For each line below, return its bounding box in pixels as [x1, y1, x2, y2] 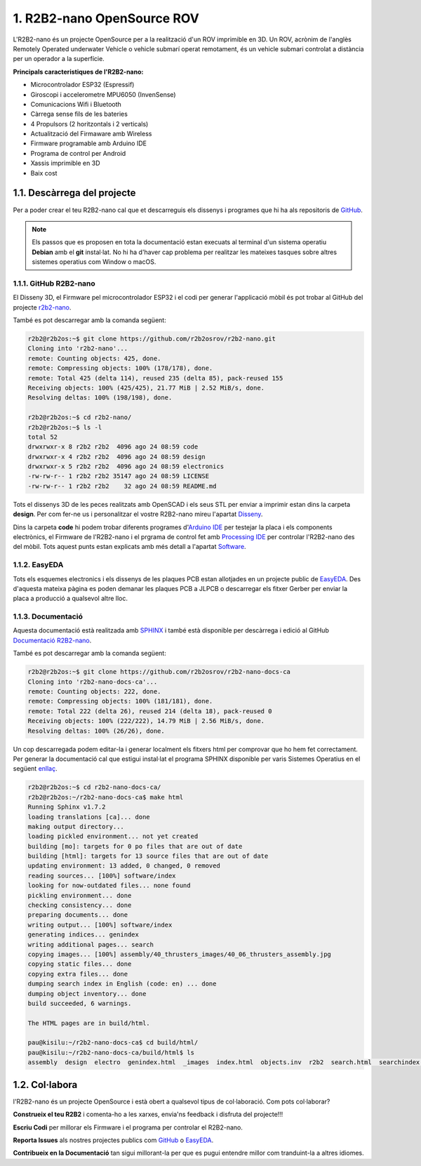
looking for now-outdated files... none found [27, 882, 191, 889]
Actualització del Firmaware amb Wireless [30, 130, 152, 138]
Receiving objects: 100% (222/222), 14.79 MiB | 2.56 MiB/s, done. [27, 717, 265, 725]
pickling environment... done [27, 892, 132, 899]
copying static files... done [27, 960, 132, 968]
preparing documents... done [27, 911, 128, 919]
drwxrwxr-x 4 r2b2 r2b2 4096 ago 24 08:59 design [27, 453, 206, 461]
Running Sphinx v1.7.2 [27, 803, 106, 811]
